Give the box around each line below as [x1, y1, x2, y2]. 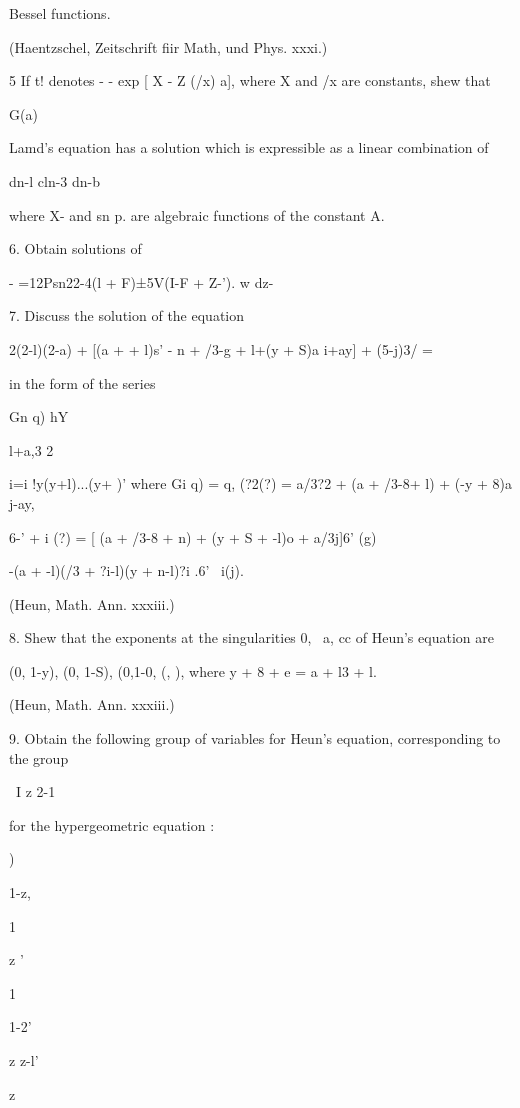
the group [9, 747, 69, 768]
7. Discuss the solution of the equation [9, 305, 245, 326]
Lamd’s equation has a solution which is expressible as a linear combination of [9, 137, 489, 158]
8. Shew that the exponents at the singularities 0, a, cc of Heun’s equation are [9, 627, 494, 648]
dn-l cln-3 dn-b [9, 170, 101, 191]
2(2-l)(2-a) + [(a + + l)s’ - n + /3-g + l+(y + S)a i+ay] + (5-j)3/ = [9, 338, 433, 359]
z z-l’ [9, 1050, 39, 1070]
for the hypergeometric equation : [9, 814, 215, 835]
